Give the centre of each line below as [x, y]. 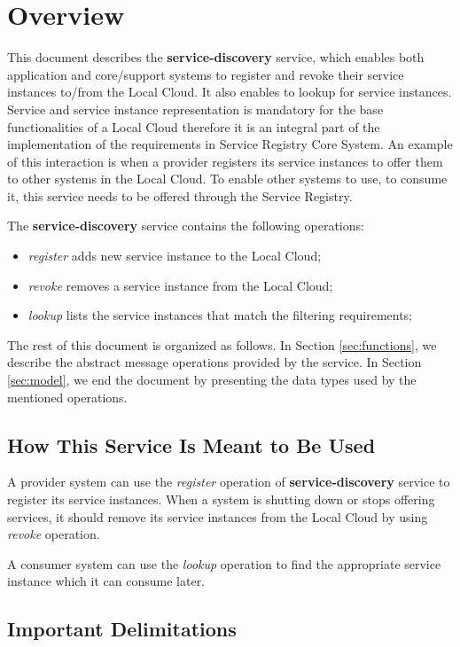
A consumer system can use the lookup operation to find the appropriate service [224, 563]
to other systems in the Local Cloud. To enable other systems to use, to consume [227, 179]
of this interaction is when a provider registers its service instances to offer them [225, 161]
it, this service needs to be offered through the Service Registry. [180, 195]
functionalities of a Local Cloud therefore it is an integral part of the [194, 126]
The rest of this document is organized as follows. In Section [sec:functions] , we [222, 344]
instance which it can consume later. [106, 581]
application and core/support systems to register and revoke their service [206, 74]
